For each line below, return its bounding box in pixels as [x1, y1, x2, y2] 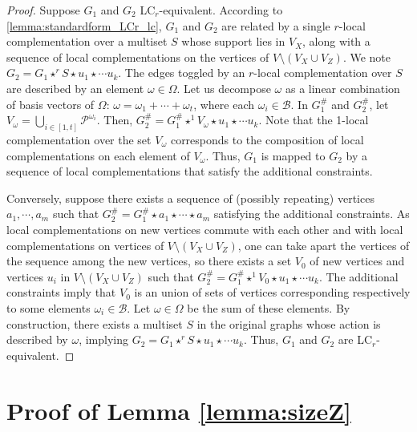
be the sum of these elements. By [187, 299, 350, 316]
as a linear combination [285, 79, 400, 96]
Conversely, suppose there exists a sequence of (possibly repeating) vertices [6, 189, 374, 206]
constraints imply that [6, 284, 116, 301]
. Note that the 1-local [258, 111, 369, 128]
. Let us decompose [176, 79, 271, 96]
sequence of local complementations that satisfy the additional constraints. [6, 163, 373, 180]
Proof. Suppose [6, 2, 80, 18]
